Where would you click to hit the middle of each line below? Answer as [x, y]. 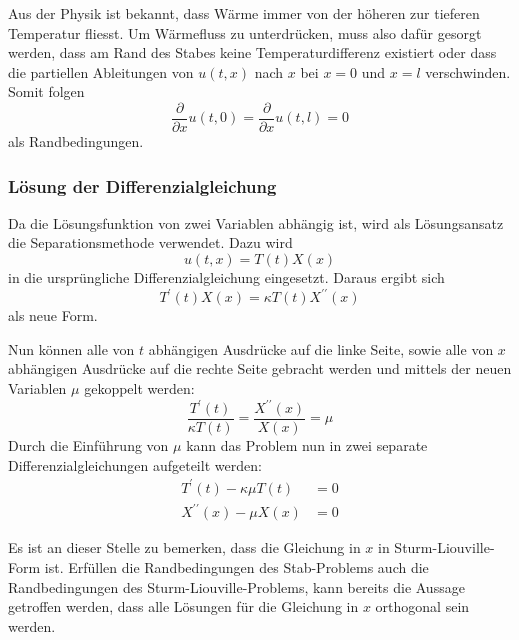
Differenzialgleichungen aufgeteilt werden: [135, 464]
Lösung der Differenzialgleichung [142, 185]
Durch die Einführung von [88, 445]
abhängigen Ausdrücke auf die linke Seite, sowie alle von [321, 348]
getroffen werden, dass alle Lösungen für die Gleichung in [183, 606]
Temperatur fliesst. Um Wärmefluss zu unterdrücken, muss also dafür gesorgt [245, 32]
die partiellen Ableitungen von [101, 71]
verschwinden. [468, 71]
